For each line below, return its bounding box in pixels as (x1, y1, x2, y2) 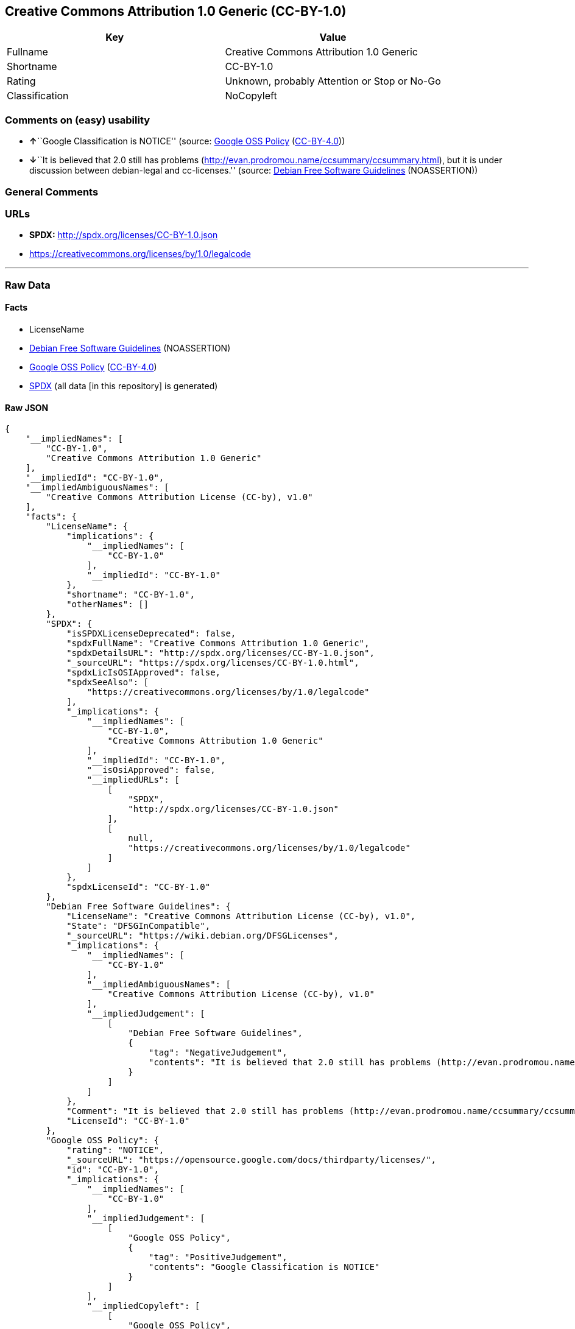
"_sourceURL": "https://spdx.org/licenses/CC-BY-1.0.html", (66, 658, 359, 668)
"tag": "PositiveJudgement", (149, 1252, 287, 1263)
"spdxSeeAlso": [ (66, 677, 149, 688)
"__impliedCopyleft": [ (86, 1301, 200, 1311)
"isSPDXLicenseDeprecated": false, (66, 629, 236, 639)
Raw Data (5, 278, 51, 291)
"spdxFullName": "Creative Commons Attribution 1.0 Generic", (66, 638, 370, 649)
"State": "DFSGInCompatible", (66, 921, 211, 931)
